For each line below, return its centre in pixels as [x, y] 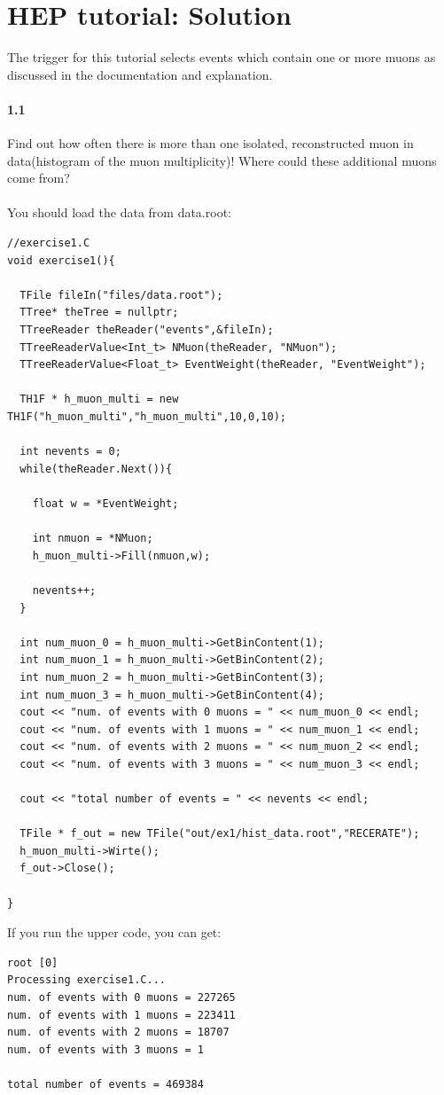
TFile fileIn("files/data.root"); [121, 295]
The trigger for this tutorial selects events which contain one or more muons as [222, 57]
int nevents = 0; [70, 452]
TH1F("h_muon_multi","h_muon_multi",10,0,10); [147, 417]
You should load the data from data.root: [119, 212]
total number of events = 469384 [105, 1084]
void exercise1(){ [61, 260]
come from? [39, 178]
